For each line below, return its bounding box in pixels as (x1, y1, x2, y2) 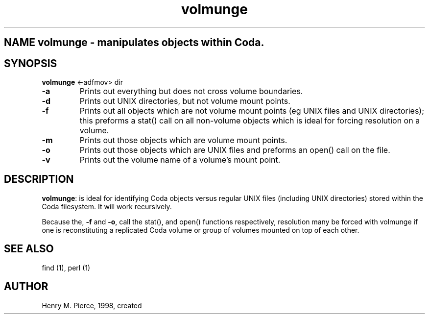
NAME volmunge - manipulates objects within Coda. (4, 36, 264, 49)
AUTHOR (4, 280, 48, 293)
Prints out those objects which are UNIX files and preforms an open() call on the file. (79, 145, 390, 155)
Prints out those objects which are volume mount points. (79, 135, 287, 146)
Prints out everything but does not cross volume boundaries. (79, 86, 303, 97)
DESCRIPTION (4, 173, 74, 186)
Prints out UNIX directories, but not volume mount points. (79, 96, 290, 106)
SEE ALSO (4, 243, 54, 255)
